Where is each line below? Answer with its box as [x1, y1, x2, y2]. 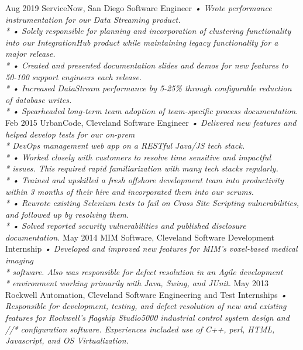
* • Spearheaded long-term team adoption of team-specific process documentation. [5, 105, 298, 117]
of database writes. [5, 93, 72, 105]
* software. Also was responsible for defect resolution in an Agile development [5, 265, 283, 277]
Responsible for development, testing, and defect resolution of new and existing [5, 300, 287, 312]
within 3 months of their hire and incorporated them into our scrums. [5, 185, 254, 197]
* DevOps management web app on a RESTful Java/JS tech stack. [5, 139, 245, 152]
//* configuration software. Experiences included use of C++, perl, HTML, [5, 322, 275, 335]
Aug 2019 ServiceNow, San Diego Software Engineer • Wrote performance [5, 2, 272, 13]
